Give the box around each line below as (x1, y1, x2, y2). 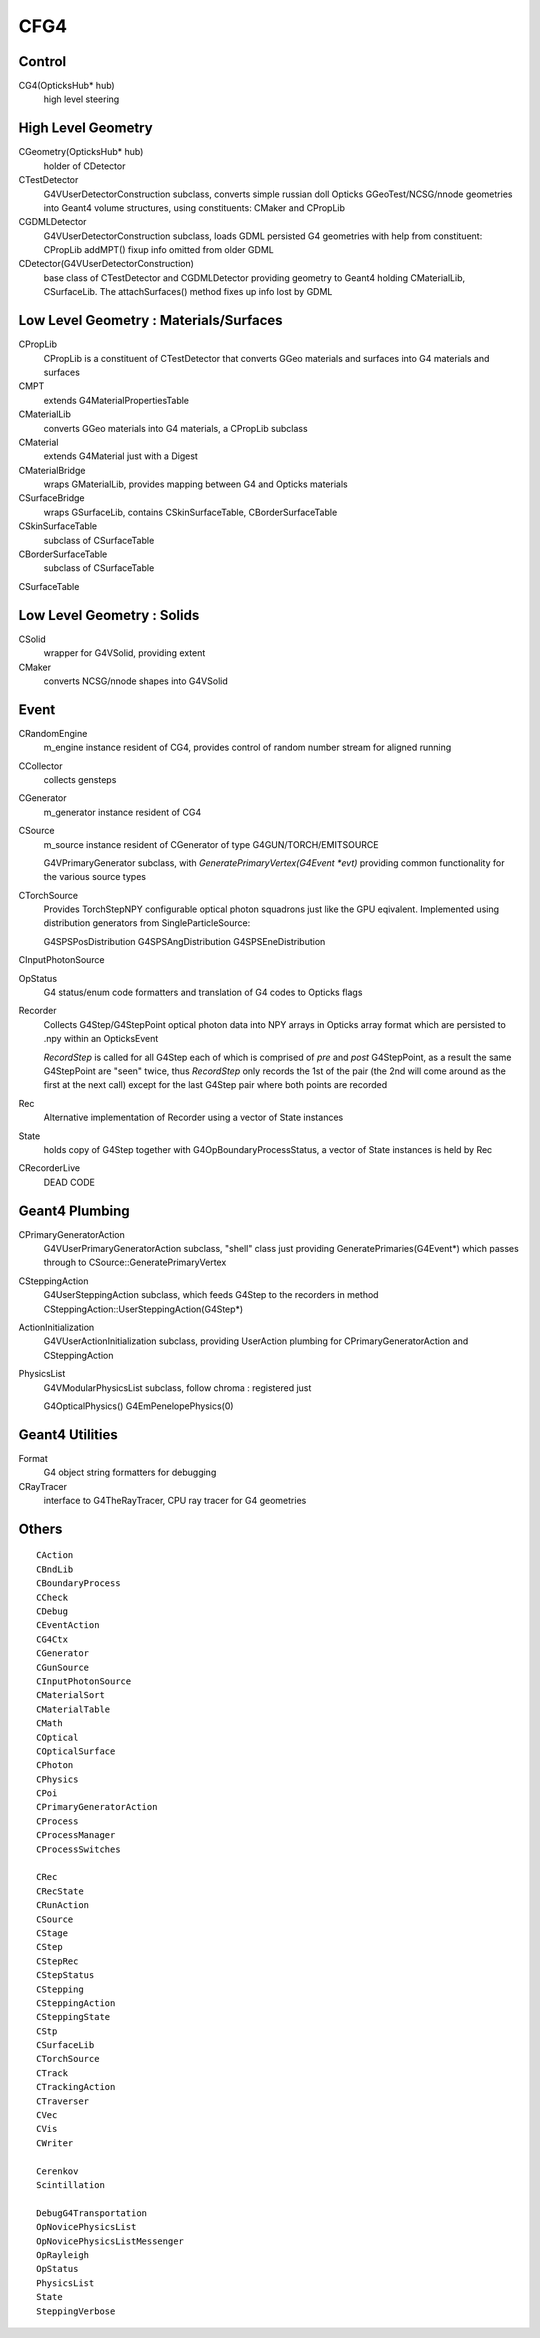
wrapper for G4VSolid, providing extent (43, 647, 206, 659)
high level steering (43, 93, 120, 105)
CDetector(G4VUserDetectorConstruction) (18, 258, 195, 270)
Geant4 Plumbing (18, 1202, 130, 1219)
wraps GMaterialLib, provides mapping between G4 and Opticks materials (43, 478, 349, 490)
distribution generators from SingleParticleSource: (43, 917, 251, 929)
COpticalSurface (36, 1745, 116, 1757)
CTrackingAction (36, 2081, 116, 2093)
